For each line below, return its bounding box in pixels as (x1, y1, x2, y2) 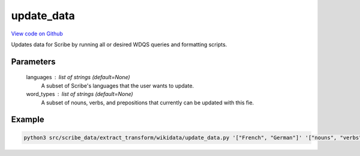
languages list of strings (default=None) (26, 74, 130, 81)
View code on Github (11, 30, 63, 37)
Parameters (11, 56, 56, 67)
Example (11, 115, 44, 125)
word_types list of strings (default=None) (26, 91, 133, 98)
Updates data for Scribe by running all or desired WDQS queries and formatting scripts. (11, 41, 227, 48)
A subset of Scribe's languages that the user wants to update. (41, 82, 194, 89)
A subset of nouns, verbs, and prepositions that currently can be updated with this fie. (41, 99, 254, 106)
